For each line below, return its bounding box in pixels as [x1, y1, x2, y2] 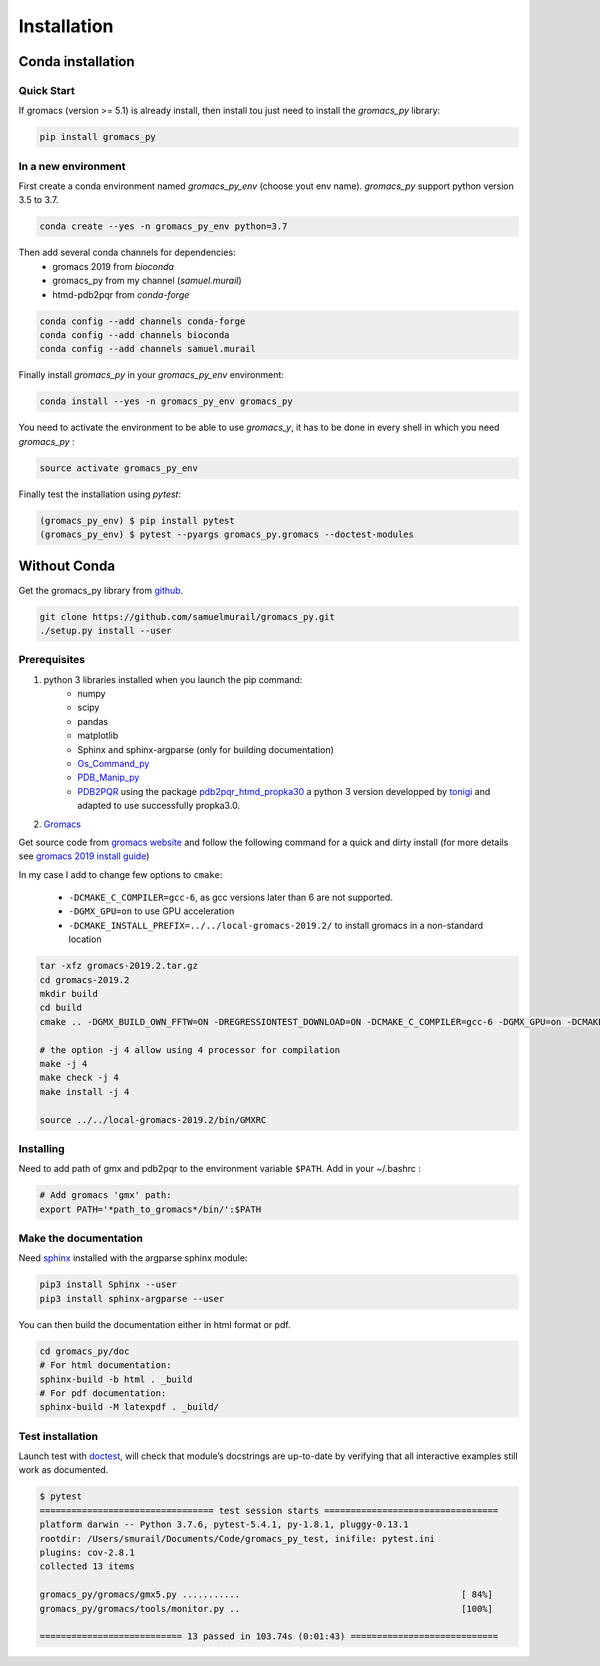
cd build [39, 1002, 83, 1014]
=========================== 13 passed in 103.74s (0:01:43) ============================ [39, 1631, 499, 1642]
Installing [18, 1141, 65, 1155]
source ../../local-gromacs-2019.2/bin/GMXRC [39, 1114, 267, 1125]
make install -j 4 [39, 1086, 130, 1097]
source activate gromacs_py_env [39, 462, 199, 474]
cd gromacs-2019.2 [39, 974, 130, 985]
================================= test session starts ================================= [39, 1505, 499, 1516]
